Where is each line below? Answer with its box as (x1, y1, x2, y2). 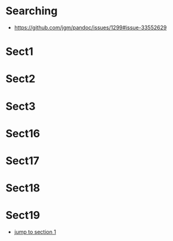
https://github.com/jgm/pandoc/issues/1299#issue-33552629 (14, 24, 167, 31)
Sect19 (5, 209, 40, 222)
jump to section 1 (14, 228, 56, 235)
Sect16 (5, 126, 40, 140)
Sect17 (5, 154, 40, 168)
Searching (5, 4, 58, 18)
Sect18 (5, 181, 41, 195)
